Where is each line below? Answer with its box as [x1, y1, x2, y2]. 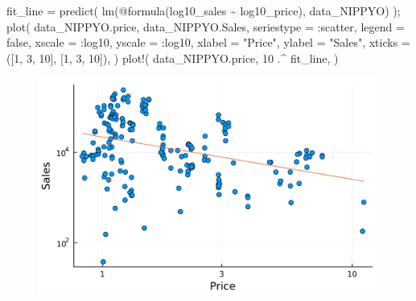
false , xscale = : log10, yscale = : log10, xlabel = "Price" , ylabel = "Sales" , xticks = [6, 34, 410, 51]
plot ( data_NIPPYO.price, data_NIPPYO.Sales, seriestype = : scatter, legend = [6, 18, 405, 35]
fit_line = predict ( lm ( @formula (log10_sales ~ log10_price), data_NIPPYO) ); [6, 2, 401, 19]
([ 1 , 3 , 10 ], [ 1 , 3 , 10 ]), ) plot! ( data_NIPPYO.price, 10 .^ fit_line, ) [6, 49, 339, 66]
